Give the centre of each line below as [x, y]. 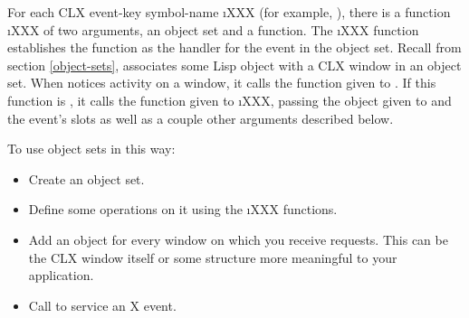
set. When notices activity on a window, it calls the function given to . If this [222, 83]
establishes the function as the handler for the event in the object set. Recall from [234, 47]
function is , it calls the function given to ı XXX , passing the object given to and [230, 100]
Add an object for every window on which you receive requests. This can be [238, 239]
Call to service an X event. [102, 305]
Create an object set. [86, 178]
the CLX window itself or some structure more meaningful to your [213, 257]
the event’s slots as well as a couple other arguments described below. [201, 118]
